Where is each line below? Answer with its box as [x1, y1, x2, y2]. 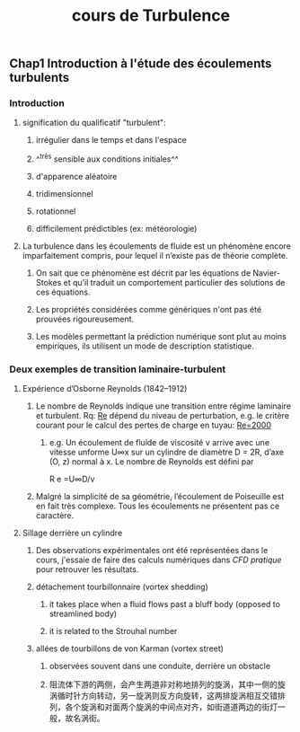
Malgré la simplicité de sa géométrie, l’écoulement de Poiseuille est [35, 491, 285, 502]
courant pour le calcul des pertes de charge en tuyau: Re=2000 [35, 419, 272, 431]
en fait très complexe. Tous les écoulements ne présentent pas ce [35, 500, 280, 512]
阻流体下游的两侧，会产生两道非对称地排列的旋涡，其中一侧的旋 [49, 679, 286, 690]
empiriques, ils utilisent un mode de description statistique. [35, 340, 254, 351]
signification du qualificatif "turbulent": [22, 118, 166, 128]
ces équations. [35, 287, 92, 297]
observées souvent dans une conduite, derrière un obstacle [49, 661, 271, 672]
